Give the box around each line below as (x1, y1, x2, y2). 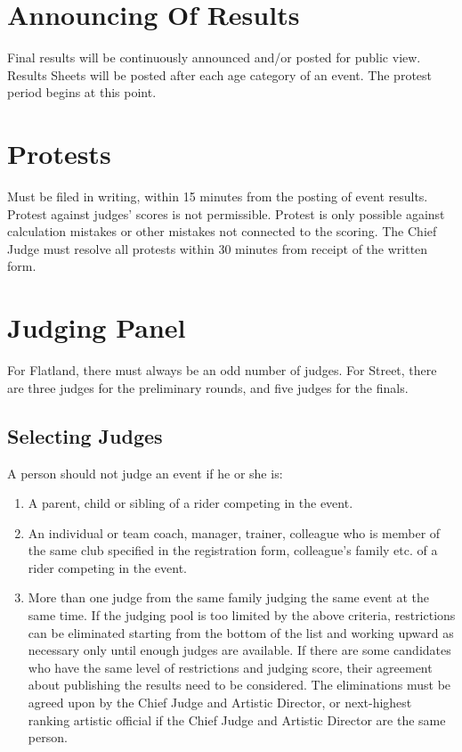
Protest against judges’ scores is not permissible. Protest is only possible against (7, 204, 445, 223)
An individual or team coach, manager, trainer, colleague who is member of (28, 523, 441, 542)
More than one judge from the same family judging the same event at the (28, 588, 429, 607)
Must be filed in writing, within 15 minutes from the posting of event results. (7, 187, 428, 206)
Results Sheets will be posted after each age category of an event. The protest (7, 65, 433, 84)
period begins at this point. (7, 83, 157, 102)
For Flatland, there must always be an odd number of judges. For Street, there (7, 361, 437, 380)
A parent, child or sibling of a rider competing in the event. (28, 494, 353, 512)
